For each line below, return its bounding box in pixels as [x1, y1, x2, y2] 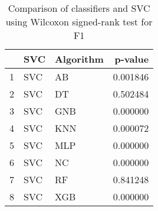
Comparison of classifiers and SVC [8, 1, 150, 15]
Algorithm [54, 52, 104, 66]
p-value [114, 52, 149, 66]
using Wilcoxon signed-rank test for [5, 15, 153, 28]
